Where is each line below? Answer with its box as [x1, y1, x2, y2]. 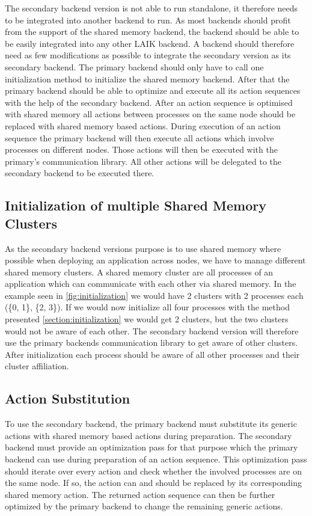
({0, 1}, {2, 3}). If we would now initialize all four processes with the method [5, 301, 290, 313]
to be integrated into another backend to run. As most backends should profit [5, 13, 291, 26]
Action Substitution [5, 389, 130, 408]
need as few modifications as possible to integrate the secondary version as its [5, 49, 291, 61]
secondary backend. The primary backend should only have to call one [5, 60, 264, 73]
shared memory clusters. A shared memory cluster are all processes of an [5, 265, 274, 278]
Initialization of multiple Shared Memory [5, 196, 266, 215]
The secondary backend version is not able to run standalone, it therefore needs [5, 2, 298, 14]
